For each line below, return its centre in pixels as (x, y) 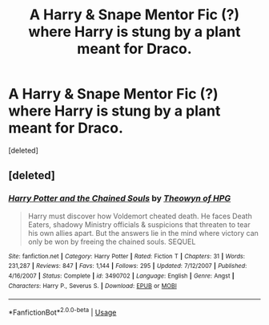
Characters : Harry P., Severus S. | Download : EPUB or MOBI (93, 286)
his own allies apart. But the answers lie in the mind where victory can (143, 233)
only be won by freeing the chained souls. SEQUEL (112, 242)
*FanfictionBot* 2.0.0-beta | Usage (62, 312)
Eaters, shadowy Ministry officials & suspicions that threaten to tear (139, 224)
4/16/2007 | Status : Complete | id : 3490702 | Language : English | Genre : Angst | (121, 276)
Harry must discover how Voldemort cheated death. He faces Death (140, 216)
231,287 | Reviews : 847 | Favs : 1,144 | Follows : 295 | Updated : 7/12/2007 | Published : (128, 266)
